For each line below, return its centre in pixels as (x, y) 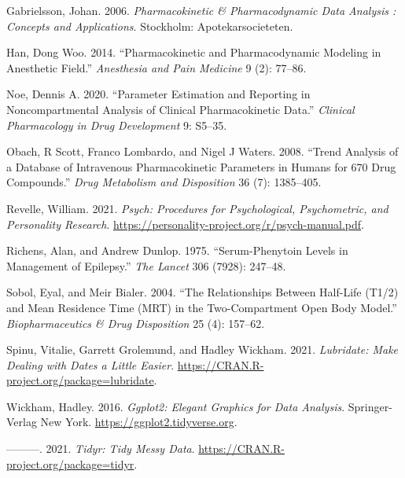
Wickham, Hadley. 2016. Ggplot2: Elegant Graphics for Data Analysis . (176, 406)
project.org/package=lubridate (80, 380)
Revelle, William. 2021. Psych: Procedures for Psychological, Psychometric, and (197, 208)
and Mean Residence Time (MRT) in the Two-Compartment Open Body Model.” (202, 307)
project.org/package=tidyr (70, 463)
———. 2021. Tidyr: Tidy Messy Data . (101, 449)
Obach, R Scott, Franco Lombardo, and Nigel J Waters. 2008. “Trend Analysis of (202, 151)
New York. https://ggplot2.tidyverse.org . (139, 422)
